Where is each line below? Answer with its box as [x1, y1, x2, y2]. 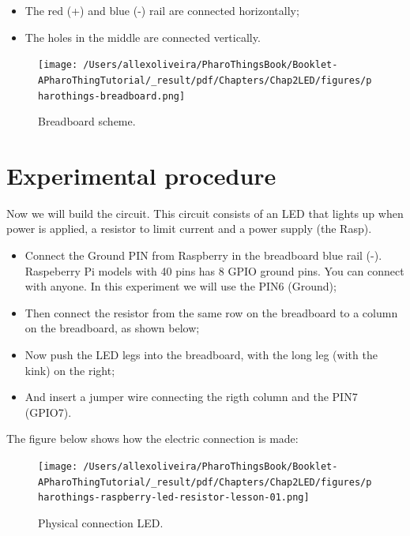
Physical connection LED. [38, 514, 164, 530]
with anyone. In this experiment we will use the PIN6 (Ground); [24, 278, 337, 294]
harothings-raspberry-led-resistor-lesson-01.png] [38, 492, 310, 504]
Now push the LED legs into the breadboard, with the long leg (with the [24, 347, 378, 363]
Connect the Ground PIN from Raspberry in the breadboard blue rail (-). [24, 247, 382, 264]
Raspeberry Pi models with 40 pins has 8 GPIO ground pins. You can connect [24, 262, 404, 279]
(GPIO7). [24, 403, 72, 420]
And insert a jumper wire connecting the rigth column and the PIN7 [24, 388, 358, 405]
